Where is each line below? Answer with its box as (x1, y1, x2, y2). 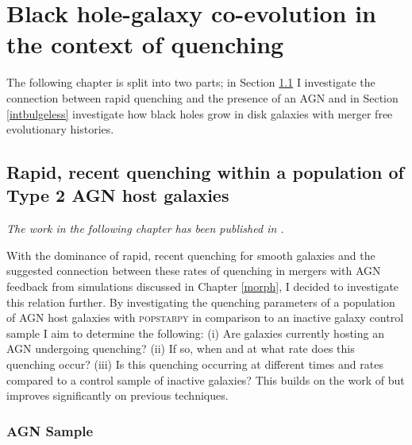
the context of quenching (6, 28, 284, 60)
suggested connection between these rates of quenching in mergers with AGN (6, 262, 381, 279)
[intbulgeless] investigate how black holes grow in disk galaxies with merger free (6, 105, 393, 122)
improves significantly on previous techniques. (6, 387, 229, 404)
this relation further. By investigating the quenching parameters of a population (6, 293, 395, 310)
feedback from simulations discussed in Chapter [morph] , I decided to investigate (6, 278, 399, 295)
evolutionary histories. (6, 121, 114, 137)
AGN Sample (6, 420, 94, 440)
